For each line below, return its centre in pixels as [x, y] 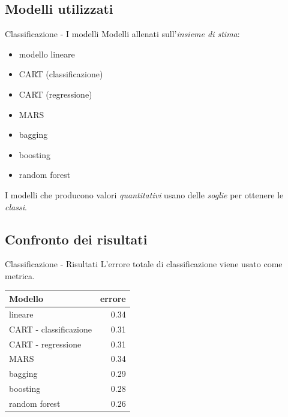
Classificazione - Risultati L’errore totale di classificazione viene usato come [144, 264]
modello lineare [47, 54]
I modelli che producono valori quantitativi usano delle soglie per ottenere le [144, 194]
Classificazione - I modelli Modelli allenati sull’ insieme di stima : [122, 34]
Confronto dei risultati [76, 239]
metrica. [20, 275]
